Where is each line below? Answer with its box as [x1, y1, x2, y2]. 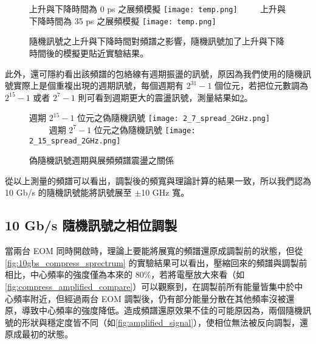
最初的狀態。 [21, 328, 73, 340]
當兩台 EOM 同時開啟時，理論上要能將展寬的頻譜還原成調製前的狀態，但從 [5, 244, 303, 257]
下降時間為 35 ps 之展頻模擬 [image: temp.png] [29, 14, 216, 27]
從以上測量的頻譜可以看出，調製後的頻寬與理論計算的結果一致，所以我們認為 [5, 174, 311, 187]
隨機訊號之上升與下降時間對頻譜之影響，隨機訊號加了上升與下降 [29, 35, 284, 47]
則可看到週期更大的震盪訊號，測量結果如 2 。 [78, 91, 253, 103]
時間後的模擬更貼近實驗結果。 [29, 46, 148, 59]
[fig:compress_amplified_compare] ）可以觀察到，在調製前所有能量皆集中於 [5, 280, 295, 293]
